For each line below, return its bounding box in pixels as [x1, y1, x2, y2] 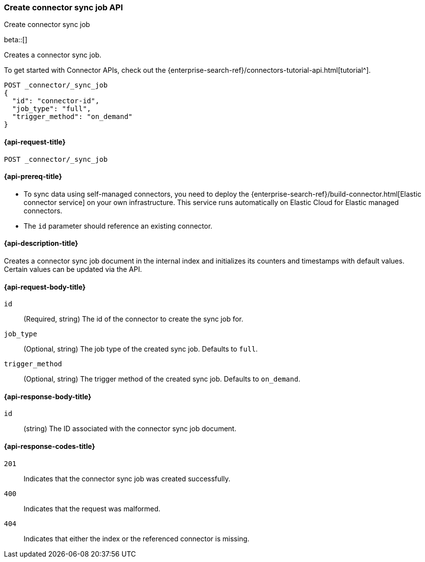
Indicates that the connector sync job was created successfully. [24, 474, 231, 483]
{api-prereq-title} [4, 172, 62, 181]
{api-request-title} [4, 137, 66, 146]
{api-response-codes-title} [4, 442, 95, 451]
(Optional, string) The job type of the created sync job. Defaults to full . [24, 345, 258, 354]
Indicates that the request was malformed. [24, 504, 161, 513]
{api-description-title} [4, 239, 78, 248]
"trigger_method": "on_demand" [12, 113, 133, 121]
